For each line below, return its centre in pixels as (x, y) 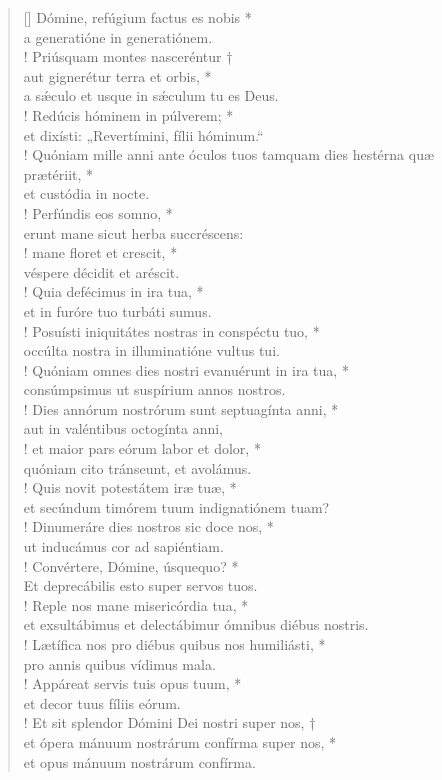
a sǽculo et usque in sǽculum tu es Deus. (151, 95)
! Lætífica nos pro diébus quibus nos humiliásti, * (174, 644)
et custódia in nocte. (86, 193)
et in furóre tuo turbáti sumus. (117, 310)
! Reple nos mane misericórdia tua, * (136, 604)
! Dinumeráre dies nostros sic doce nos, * (148, 526)
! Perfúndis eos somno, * (98, 212)
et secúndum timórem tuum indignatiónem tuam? (176, 506)
